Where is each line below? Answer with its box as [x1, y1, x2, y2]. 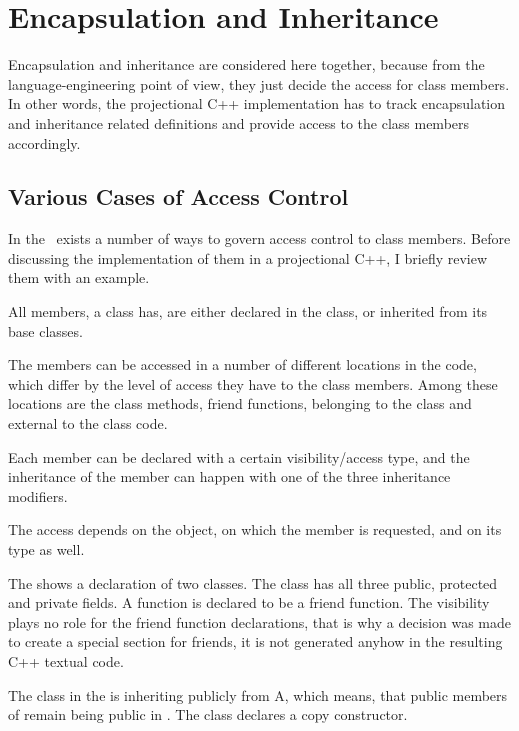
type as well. [8, 539, 85, 560]
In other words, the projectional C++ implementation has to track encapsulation [8, 93, 506, 114]
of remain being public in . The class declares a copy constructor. [8, 704, 408, 725]
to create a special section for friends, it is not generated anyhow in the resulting [8, 631, 503, 652]
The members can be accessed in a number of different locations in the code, [8, 354, 477, 375]
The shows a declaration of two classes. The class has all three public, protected [8, 572, 498, 593]
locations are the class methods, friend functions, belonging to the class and [8, 393, 472, 414]
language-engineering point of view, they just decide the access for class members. [8, 73, 510, 94]
